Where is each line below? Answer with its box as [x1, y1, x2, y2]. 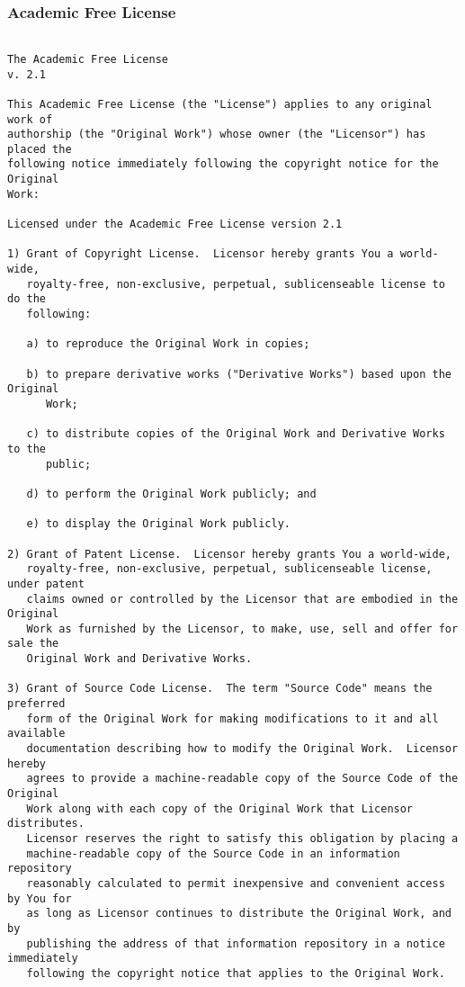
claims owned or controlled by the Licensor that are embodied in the [26, 592, 459, 606]
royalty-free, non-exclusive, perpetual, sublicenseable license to [26, 277, 445, 291]
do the [7, 292, 46, 306]
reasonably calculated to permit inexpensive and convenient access [26, 876, 445, 890]
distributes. [7, 817, 85, 830]
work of [7, 112, 53, 126]
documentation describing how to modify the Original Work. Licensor [26, 742, 459, 756]
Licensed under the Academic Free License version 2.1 [7, 218, 343, 231]
